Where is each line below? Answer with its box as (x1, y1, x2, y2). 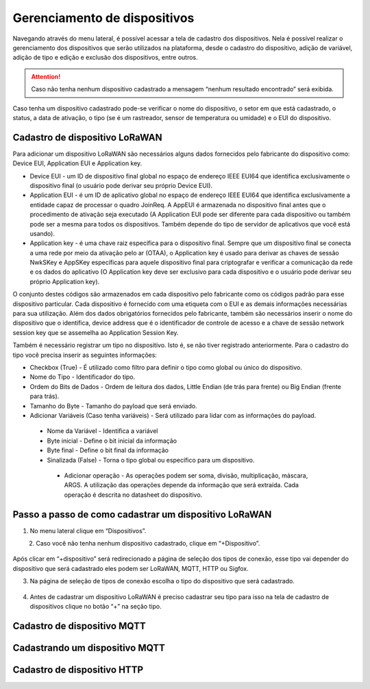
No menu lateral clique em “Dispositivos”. (29, 526, 147, 535)
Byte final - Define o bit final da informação (47, 446, 169, 454)
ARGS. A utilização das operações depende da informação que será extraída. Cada (64, 481, 299, 489)
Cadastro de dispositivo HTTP (12, 664, 144, 675)
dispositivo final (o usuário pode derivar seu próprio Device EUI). (29, 181, 212, 189)
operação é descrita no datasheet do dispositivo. (64, 491, 203, 499)
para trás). (29, 392, 60, 401)
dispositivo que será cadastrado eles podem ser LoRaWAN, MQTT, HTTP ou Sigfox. (12, 564, 249, 572)
